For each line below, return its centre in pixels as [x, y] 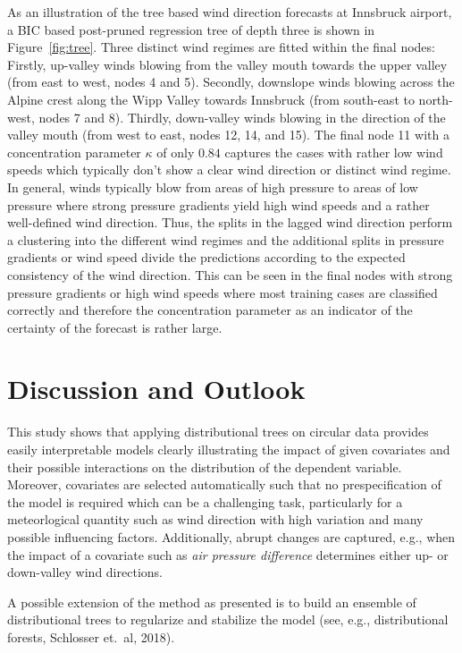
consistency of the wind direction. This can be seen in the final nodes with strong [230, 274]
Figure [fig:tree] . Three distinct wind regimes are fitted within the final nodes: [221, 47]
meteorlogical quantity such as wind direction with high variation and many [215, 519]
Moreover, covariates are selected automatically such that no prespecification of [224, 484]
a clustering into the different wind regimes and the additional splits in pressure [226, 239]
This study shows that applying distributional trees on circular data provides [218, 432]
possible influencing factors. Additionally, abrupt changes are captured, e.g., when [231, 536]
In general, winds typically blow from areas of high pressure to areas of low [213, 187]
